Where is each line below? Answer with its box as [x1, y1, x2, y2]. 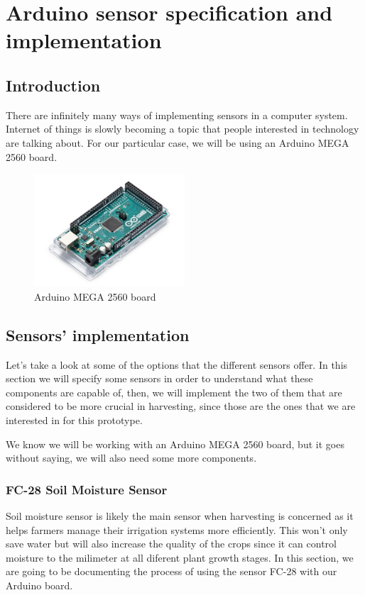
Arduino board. [6, 577, 73, 592]
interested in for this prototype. [6, 412, 143, 427]
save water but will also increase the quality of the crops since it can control [6, 536, 337, 551]
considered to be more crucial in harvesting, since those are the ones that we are [6, 399, 356, 413]
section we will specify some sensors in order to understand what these [6, 371, 313, 386]
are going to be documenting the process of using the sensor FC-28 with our [6, 564, 337, 579]
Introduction [6, 74, 101, 96]
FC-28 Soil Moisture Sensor [6, 480, 168, 498]
